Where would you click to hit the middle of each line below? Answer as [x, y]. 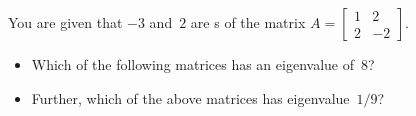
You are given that [65, 22]
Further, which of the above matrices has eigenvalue [190, 97]
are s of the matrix [248, 22]
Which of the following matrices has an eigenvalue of [192, 64]
